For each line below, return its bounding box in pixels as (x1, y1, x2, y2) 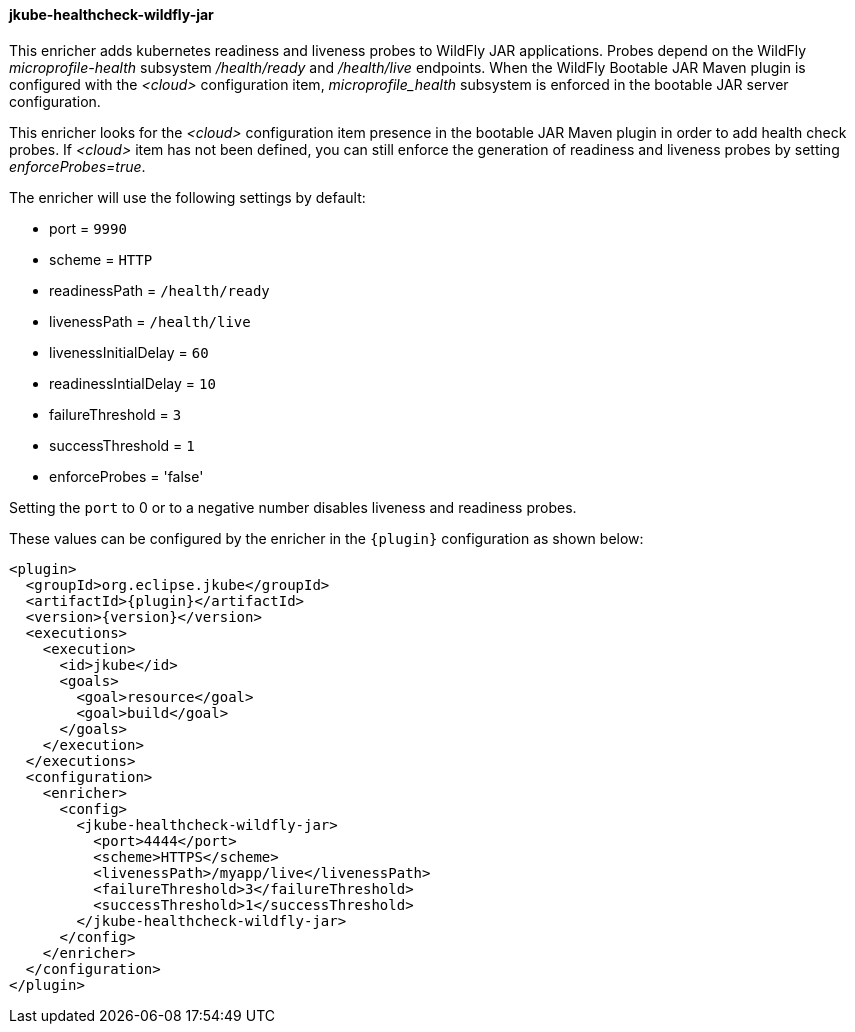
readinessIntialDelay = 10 (49, 374, 216, 392)
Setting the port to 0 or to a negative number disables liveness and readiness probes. (9, 498, 577, 516)
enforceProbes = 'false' (49, 467, 204, 485)
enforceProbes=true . (9, 157, 146, 175)
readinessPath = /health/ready (49, 281, 270, 299)
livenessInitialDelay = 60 (49, 343, 209, 361)
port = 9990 (49, 219, 127, 237)
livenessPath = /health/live (49, 312, 251, 330)
